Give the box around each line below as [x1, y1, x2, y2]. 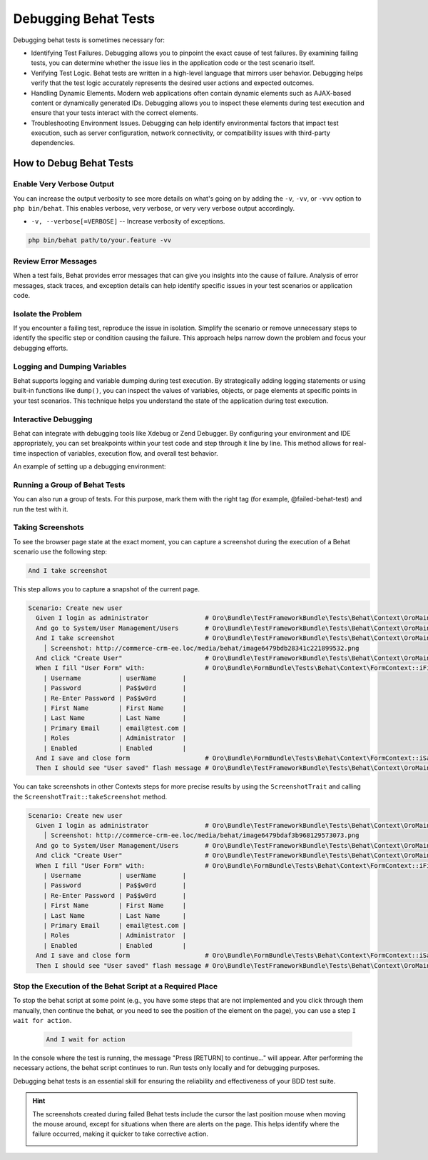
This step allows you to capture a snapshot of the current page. [13, 585, 200, 594]
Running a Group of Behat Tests [13, 479, 126, 489]
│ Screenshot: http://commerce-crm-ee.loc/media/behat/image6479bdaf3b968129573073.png [43, 831, 360, 839]
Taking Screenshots [13, 522, 85, 532]
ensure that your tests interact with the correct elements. [31, 109, 199, 117]
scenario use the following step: [13, 547, 107, 556]
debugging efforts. [13, 344, 68, 352]
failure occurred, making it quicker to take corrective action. [32, 1129, 208, 1139]
